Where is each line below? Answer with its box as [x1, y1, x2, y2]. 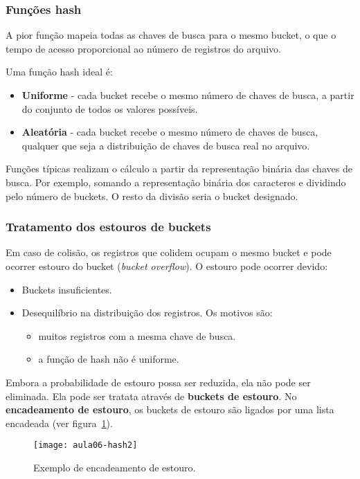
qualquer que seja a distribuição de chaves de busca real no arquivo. [21, 138, 310, 152]
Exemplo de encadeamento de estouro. [33, 460, 196, 474]
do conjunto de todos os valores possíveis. [21, 101, 198, 116]
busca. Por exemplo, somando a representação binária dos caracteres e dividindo [6, 174, 346, 189]
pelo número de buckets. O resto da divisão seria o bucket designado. [6, 188, 298, 203]
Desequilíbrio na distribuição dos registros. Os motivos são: [21, 305, 273, 320]
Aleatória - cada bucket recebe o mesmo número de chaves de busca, [21, 125, 318, 139]
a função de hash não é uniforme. [38, 352, 179, 366]
